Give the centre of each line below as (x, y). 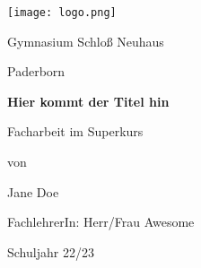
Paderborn (36, 71)
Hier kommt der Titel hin (88, 101)
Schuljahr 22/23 (51, 251)
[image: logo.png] (62, 13)
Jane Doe (33, 191)
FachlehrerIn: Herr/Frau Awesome (101, 222)
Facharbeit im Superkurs (75, 131)
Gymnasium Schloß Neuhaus (86, 41)
